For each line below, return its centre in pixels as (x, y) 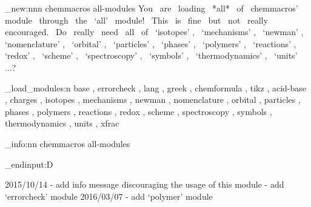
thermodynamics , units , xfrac (62, 123)
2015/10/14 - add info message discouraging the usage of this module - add (145, 184)
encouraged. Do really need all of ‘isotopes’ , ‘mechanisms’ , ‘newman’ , (154, 32)
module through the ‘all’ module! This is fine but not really (136, 20)
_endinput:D (29, 164)
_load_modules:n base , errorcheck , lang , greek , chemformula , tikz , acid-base (156, 87)
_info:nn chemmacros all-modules (68, 143)
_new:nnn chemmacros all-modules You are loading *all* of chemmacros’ (152, 8)
